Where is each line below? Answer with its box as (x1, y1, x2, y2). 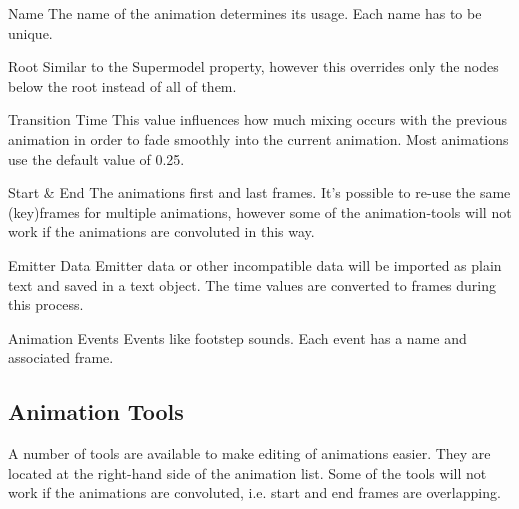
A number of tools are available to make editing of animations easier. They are (8, 443, 491, 464)
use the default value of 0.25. (8, 148, 185, 169)
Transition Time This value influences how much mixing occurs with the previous (8, 109, 508, 130)
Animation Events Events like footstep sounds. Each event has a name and (8, 327, 467, 348)
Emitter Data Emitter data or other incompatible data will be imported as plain (8, 254, 502, 275)
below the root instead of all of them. (8, 75, 237, 96)
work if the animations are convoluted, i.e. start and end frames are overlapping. (8, 482, 501, 503)
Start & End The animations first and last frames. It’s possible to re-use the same (8, 182, 511, 203)
